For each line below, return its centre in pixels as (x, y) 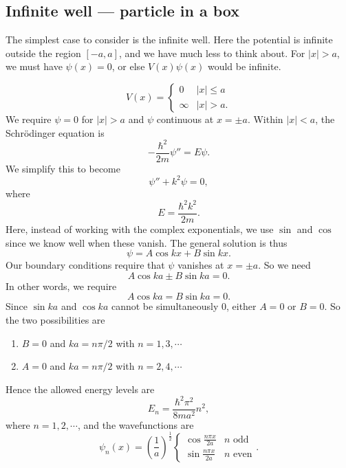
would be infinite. (244, 66)
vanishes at (201, 265)
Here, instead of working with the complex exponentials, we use (140, 229)
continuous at (185, 119)
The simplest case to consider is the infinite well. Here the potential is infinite (169, 40)
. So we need (284, 265)
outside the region (43, 53)
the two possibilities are (55, 319)
